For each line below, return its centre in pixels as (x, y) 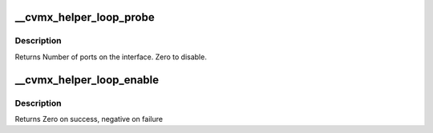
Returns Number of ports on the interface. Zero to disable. (111, 57)
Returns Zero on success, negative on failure (89, 119)
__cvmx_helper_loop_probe (85, 17)
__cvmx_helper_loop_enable (87, 80)
